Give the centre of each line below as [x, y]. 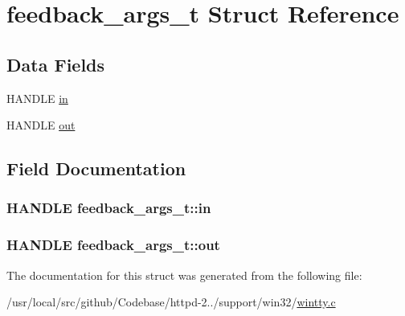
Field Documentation [96, 168]
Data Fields [56, 64]
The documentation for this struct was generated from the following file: [184, 275]
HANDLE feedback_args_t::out [113, 245]
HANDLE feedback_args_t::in [109, 208]
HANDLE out [41, 125]
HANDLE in [37, 98]
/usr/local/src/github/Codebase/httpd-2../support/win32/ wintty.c [171, 302]
